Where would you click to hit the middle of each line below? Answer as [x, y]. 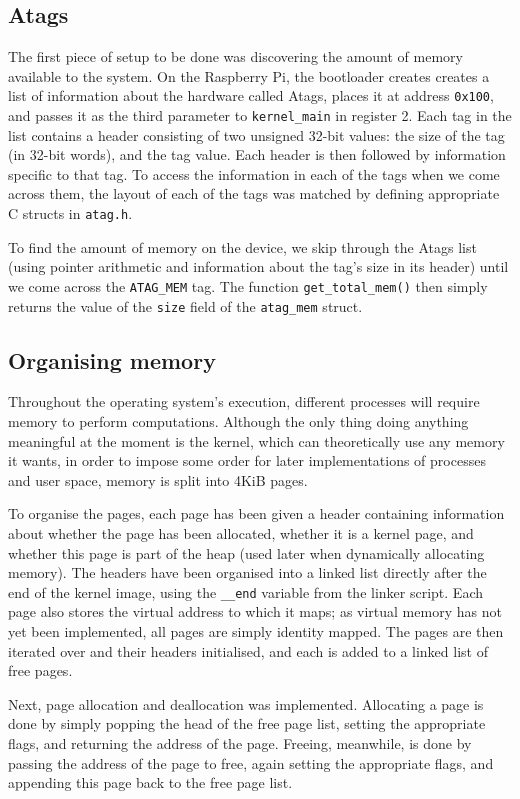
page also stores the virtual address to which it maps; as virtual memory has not [255, 611]
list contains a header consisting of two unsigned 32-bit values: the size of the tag [256, 134]
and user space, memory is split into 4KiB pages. [158, 479]
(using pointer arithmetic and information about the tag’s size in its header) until [258, 266]
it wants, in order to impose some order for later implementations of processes [247, 460]
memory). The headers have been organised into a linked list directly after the [247, 572]
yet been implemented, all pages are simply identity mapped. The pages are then [256, 631]
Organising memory [112, 359]
